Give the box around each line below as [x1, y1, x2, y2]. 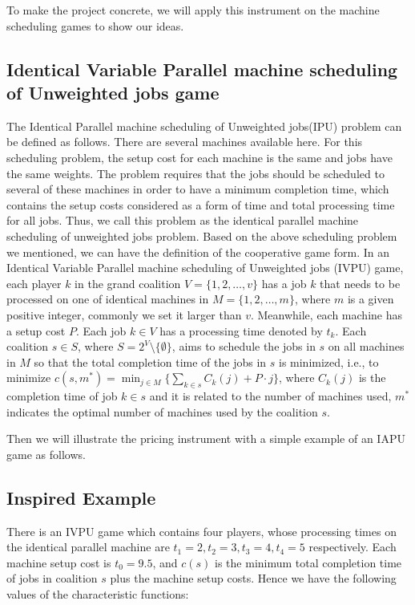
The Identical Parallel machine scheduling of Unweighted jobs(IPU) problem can [6, 117, 402, 134]
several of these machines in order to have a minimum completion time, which [6, 181, 389, 197]
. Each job [75, 322, 127, 339]
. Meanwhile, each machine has [250, 306, 402, 323]
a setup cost [6, 322, 66, 339]
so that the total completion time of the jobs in [34, 353, 267, 370]
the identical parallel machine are [6, 538, 170, 555]
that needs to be [320, 274, 401, 291]
